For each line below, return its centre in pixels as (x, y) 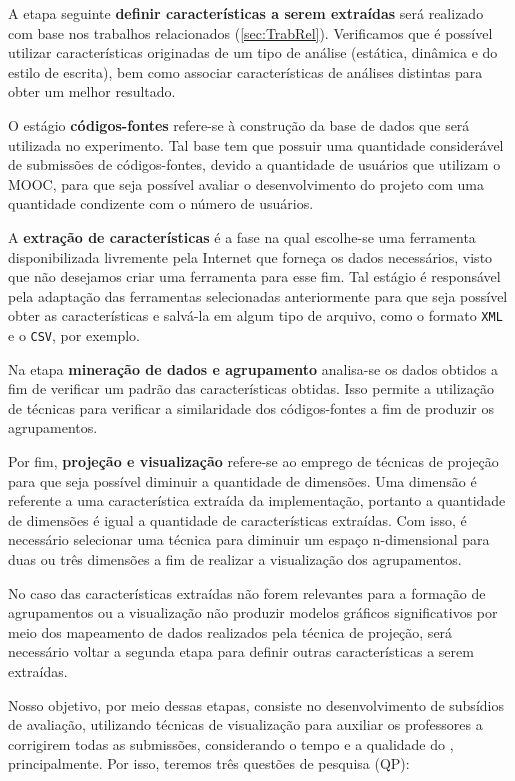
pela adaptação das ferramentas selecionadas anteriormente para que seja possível (258, 295)
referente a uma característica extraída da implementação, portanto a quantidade (257, 500)
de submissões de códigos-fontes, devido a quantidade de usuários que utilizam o (254, 164)
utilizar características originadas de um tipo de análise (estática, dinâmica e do (253, 52)
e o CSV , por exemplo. (74, 334)
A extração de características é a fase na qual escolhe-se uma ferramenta (242, 236)
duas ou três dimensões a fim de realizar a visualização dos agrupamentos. (235, 558)
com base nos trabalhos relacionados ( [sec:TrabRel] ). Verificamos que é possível (250, 32)
